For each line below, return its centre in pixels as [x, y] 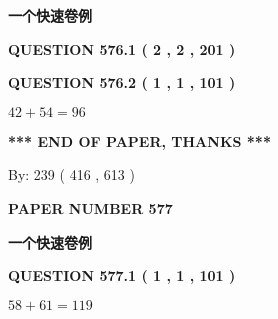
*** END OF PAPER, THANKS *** [139, 140]
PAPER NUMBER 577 [90, 207]
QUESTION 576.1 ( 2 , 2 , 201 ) [122, 48]
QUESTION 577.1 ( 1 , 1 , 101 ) [122, 275]
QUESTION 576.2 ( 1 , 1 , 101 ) [122, 82]
